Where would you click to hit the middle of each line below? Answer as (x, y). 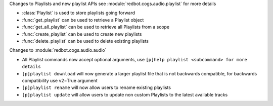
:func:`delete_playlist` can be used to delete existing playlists (85, 41)
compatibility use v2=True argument (60, 80)
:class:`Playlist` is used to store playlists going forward (79, 13)
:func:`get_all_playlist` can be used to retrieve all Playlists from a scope (96, 27)
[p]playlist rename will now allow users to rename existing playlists (97, 87)
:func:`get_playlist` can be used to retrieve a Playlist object (83, 20)
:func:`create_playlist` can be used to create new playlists (82, 34)
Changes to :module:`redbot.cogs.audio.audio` (58, 50)
